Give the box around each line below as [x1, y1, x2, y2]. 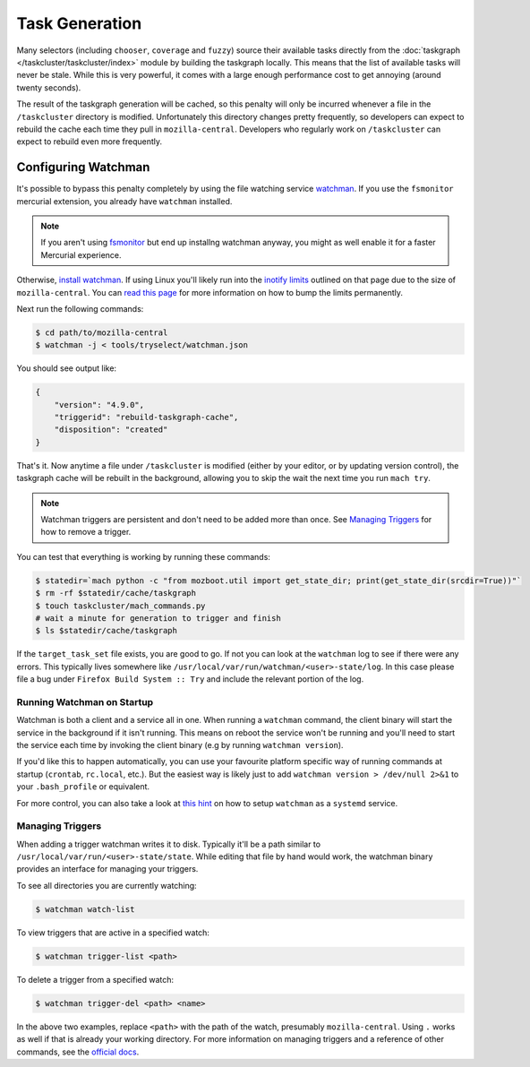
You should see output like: [16, 363, 116, 374]
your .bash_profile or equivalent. [16, 781, 150, 792]
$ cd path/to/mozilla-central [35, 327, 168, 338]
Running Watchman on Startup [16, 695, 154, 708]
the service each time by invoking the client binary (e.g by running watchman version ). [16, 740, 344, 750]
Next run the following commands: [16, 303, 144, 314]
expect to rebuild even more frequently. [16, 136, 163, 147]
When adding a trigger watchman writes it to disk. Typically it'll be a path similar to [16, 839, 321, 849]
